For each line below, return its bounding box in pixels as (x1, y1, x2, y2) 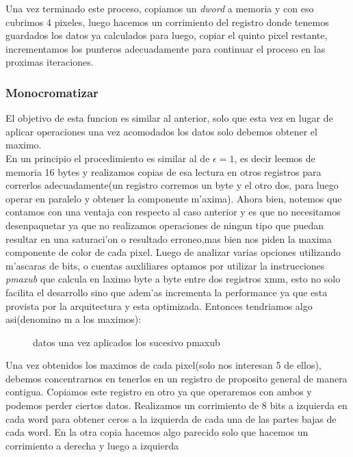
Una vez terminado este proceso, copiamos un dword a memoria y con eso (5, 1, 314, 15)
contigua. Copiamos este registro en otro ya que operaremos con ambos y (5, 384, 312, 399)
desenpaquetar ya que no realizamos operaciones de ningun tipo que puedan (5, 218, 324, 232)
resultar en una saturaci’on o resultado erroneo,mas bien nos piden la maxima (5, 231, 332, 246)
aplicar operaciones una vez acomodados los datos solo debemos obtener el (5, 124, 317, 138)
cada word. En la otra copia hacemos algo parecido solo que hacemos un (5, 425, 309, 439)
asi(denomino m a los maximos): (5, 312, 142, 326)
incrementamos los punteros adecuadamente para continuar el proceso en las (5, 41, 326, 55)
